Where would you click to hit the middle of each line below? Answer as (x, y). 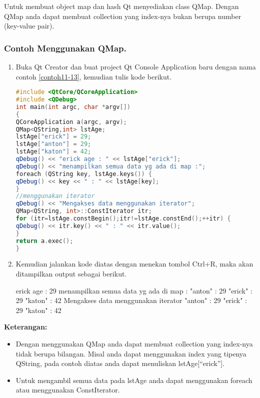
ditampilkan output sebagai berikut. (71, 274)
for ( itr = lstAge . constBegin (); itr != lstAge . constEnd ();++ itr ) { (123, 219)
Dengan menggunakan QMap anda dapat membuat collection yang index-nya (134, 343)
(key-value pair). (29, 26)
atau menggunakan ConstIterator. (68, 390)
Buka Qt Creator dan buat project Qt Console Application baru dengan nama (136, 66)
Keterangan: (26, 327)
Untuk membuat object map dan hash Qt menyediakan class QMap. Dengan (121, 6)
